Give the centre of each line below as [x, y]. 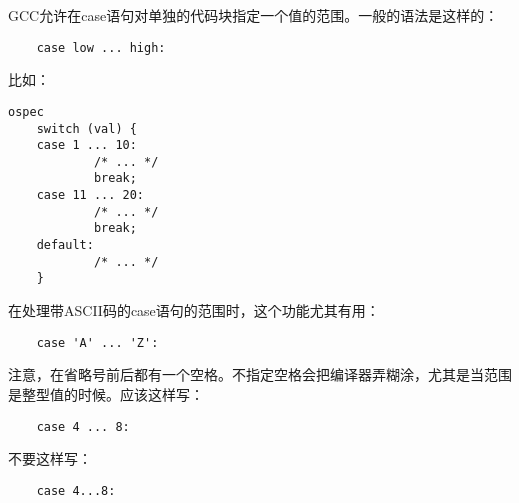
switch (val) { [86, 128]
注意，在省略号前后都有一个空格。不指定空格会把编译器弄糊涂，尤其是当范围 [260, 374]
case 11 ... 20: [90, 195]
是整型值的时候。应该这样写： [106, 393]
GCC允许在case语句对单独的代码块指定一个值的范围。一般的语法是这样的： [253, 15]
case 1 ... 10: [86, 145]
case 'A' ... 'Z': [97, 342]
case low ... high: [101, 47]
